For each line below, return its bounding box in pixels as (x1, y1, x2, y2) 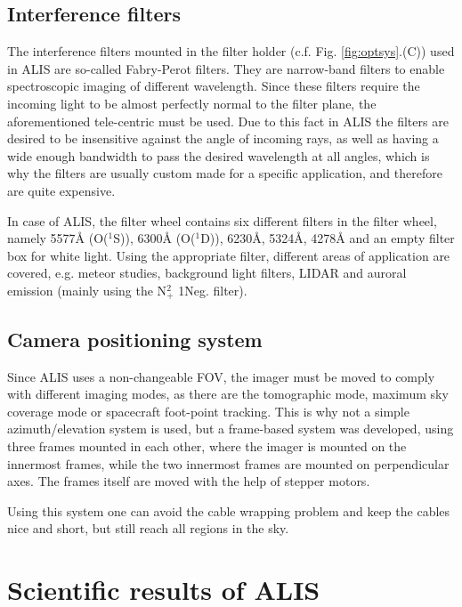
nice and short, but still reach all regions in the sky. (7, 519, 289, 538)
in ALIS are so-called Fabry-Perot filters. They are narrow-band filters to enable (7, 59, 445, 77)
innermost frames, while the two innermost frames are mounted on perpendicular (7, 454, 450, 473)
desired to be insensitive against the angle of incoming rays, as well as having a (7, 129, 439, 148)
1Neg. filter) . (178, 280, 247, 299)
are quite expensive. (7, 181, 116, 199)
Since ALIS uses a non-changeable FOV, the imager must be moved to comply (7, 367, 435, 385)
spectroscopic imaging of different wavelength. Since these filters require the (7, 77, 420, 95)
